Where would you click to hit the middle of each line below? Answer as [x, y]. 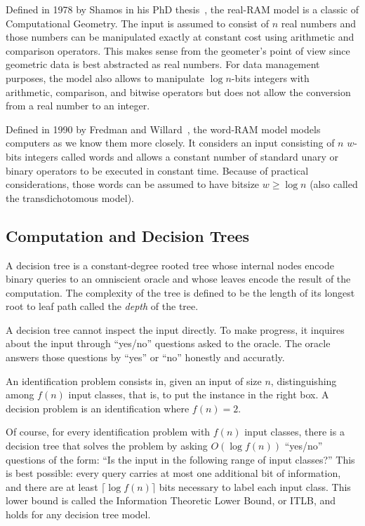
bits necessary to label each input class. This [255, 486]
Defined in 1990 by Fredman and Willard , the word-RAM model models [163, 129]
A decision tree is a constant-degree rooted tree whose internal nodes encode [170, 265]
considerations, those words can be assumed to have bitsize [133, 184]
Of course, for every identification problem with [108, 432]
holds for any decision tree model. [78, 514]
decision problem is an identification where [98, 408]
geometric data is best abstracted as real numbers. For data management [163, 64]
